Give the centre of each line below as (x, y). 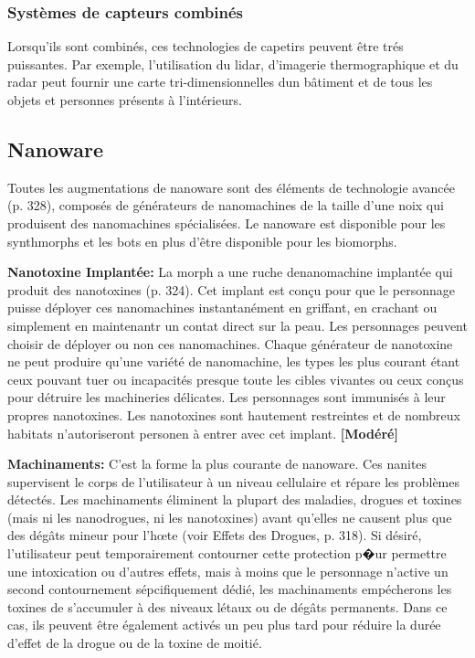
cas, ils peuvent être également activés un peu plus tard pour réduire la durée (224, 625)
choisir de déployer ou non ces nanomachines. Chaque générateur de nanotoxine (230, 343)
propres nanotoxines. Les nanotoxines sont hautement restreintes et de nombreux (234, 414)
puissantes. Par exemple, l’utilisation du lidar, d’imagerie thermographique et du (233, 64)
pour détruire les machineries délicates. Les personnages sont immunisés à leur (227, 397)
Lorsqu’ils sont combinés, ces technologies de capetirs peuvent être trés (206, 46)
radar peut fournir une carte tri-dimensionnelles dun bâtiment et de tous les (220, 82)
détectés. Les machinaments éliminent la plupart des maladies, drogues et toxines (235, 499)
